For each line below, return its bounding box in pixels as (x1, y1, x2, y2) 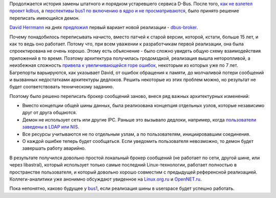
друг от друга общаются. (22, 110, 77, 116)
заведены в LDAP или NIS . (22, 124, 79, 130)
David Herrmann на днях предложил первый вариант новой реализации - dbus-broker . (9, 24, 198, 31)
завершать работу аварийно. (22, 145, 86, 152)
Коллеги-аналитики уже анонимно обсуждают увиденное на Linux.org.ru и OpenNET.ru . (9, 176, 202, 182)
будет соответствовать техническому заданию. (9, 84, 114, 90)
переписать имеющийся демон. (9, 15, 80, 21)
